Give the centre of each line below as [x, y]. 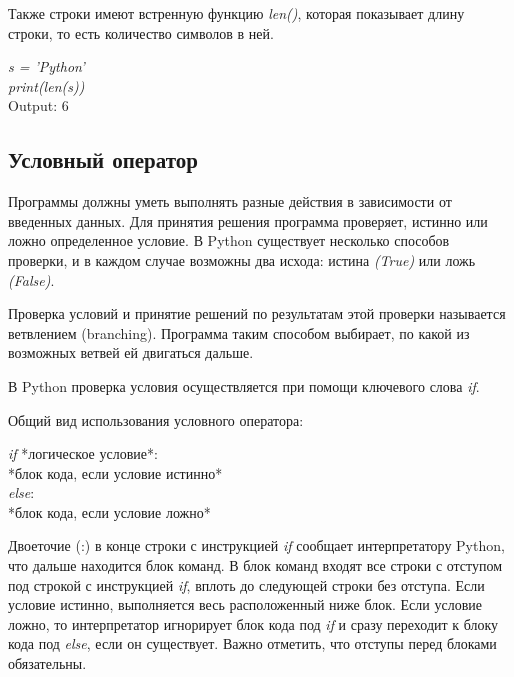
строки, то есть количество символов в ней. [141, 32]
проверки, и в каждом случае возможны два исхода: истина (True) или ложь [242, 259]
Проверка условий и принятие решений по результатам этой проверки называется [257, 313]
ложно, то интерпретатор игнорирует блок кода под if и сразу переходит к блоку [253, 623]
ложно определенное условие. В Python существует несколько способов [229, 240]
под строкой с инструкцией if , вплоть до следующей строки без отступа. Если [246, 584]
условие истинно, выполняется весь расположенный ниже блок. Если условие [245, 604]
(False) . [31, 279]
